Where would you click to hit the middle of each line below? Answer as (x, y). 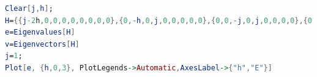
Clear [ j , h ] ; (29, 8)
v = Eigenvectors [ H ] (42, 44)
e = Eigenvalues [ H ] (40, 32)
